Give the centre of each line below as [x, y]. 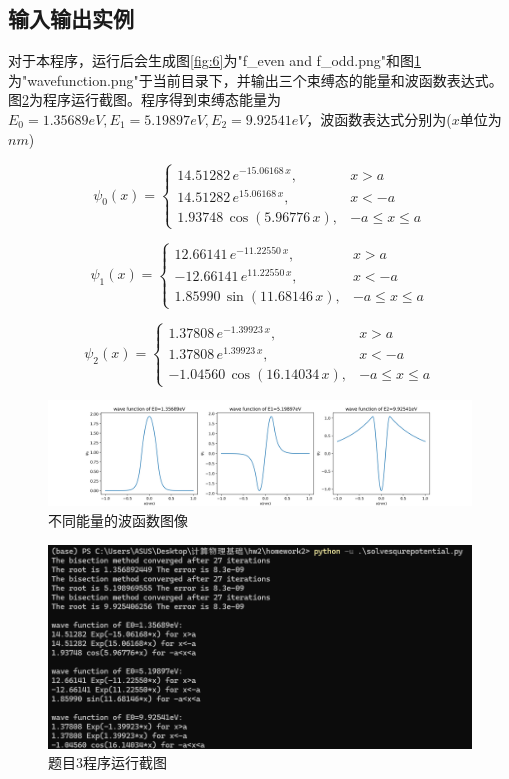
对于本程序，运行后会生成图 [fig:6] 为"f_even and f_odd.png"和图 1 [215, 60]
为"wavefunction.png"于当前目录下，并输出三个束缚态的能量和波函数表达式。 [255, 79]
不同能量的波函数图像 [118, 519]
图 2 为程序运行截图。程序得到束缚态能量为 [144, 99]
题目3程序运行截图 [107, 762]
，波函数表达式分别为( [379, 118]
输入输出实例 [71, 18]
